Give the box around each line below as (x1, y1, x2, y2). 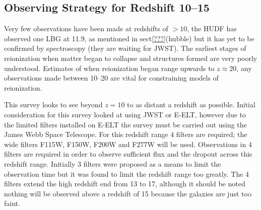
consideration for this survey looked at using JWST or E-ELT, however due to (4, 109, 246, 119)
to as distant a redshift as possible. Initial (127, 99, 255, 110)
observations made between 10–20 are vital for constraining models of (4, 73, 219, 83)
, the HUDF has (187, 23, 237, 34)
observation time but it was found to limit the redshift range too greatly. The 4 (4, 168, 249, 179)
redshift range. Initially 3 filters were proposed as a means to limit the (4, 158, 221, 169)
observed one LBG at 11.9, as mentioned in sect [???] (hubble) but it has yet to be (4, 33, 254, 43)
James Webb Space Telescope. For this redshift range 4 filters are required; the (4, 129, 247, 139)
